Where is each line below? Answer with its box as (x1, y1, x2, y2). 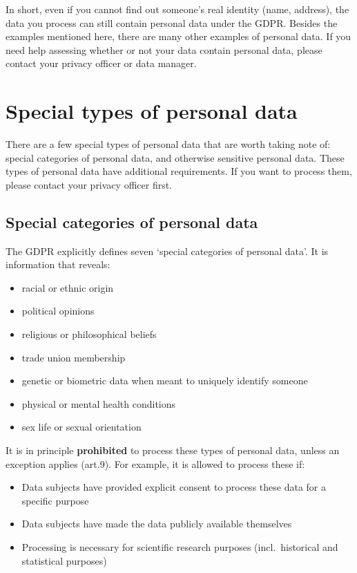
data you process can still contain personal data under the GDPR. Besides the (6, 15, 338, 30)
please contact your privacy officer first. (6, 177, 173, 191)
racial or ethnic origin (21, 280, 114, 294)
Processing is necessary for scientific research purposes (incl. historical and (21, 539, 338, 554)
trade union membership (21, 350, 126, 364)
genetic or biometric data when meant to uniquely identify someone (21, 373, 308, 388)
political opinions (21, 303, 95, 318)
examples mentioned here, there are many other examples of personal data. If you (6, 29, 351, 44)
